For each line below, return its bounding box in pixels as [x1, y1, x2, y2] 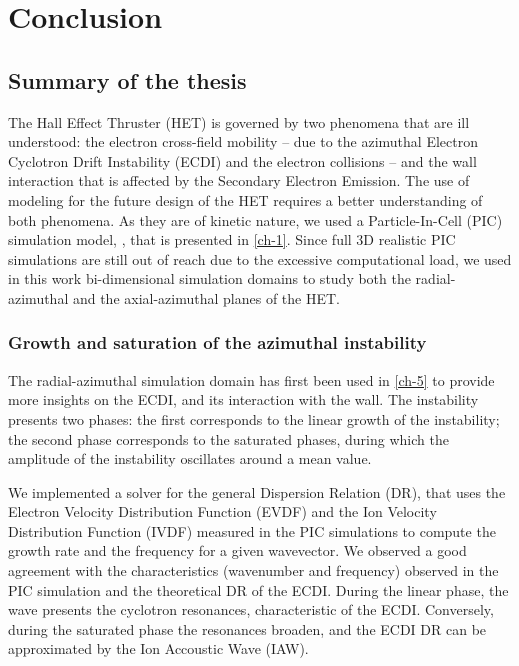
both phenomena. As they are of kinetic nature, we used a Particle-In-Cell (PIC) [8, 209, 503, 230]
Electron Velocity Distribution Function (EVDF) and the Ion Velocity [8, 501, 437, 522]
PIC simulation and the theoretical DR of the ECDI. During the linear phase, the [8, 579, 509, 600]
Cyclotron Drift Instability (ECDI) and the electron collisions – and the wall [8, 150, 477, 171]
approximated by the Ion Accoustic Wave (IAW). [8, 638, 309, 659]
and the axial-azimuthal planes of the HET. [72, 287, 341, 308]
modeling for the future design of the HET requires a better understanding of [8, 189, 483, 210]
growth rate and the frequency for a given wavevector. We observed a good [8, 540, 467, 561]
